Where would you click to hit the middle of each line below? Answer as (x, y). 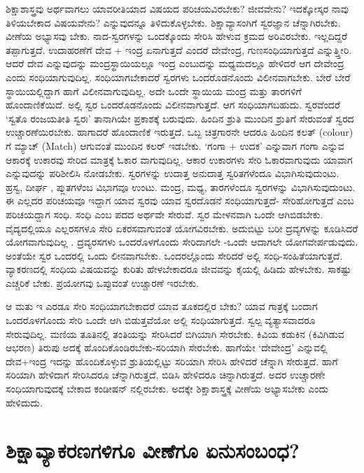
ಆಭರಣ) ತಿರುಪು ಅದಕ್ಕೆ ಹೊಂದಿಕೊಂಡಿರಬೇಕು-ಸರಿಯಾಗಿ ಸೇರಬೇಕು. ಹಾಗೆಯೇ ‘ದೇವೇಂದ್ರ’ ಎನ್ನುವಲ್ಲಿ (167, 347)
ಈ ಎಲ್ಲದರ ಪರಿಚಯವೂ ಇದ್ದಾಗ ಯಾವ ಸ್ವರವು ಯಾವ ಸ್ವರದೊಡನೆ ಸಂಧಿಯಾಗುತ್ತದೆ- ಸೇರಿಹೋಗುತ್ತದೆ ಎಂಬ (180, 200)
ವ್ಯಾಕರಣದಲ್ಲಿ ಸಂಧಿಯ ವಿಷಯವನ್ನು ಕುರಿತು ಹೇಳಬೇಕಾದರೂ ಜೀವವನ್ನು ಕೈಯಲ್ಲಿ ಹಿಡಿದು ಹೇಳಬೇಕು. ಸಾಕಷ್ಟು (178, 269)
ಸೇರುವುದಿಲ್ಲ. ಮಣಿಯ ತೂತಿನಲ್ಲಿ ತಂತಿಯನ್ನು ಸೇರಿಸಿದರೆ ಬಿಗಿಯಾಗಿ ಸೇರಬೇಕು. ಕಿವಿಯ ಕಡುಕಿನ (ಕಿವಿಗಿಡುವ (175, 333)
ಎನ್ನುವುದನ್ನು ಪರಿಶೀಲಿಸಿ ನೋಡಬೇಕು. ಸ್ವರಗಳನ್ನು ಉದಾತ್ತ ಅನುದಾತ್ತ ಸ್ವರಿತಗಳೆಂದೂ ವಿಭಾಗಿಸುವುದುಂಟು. (173, 173)
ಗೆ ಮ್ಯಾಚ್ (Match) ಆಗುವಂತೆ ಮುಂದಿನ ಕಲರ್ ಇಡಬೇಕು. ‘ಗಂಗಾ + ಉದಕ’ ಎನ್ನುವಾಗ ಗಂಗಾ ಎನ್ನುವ (175, 145)
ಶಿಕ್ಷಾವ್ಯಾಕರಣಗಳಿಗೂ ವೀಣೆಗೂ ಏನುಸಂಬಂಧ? (153, 450)
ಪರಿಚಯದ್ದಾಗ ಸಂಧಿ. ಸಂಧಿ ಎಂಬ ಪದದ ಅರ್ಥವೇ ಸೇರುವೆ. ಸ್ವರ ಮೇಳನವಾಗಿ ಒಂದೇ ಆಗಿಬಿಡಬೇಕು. (164, 214)
